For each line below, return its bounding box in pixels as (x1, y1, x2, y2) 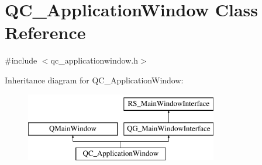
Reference (5, 20, 86, 44)
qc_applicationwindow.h (50, 54, 138, 66)
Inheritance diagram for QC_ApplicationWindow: (5, 73, 184, 86)
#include (5, 54, 37, 66)
